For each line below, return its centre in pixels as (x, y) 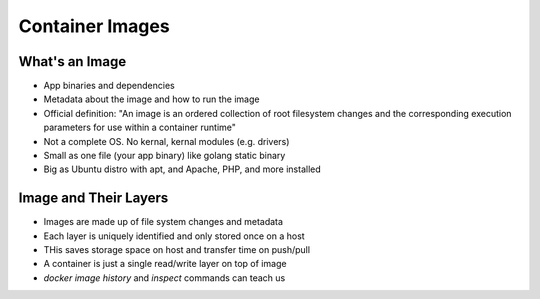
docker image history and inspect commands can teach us (164, 277)
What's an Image (72, 61)
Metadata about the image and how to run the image (151, 99)
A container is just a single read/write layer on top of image (165, 264)
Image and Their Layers (93, 198)
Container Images (94, 26)
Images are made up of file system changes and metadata (163, 222)
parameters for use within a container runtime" (140, 127)
